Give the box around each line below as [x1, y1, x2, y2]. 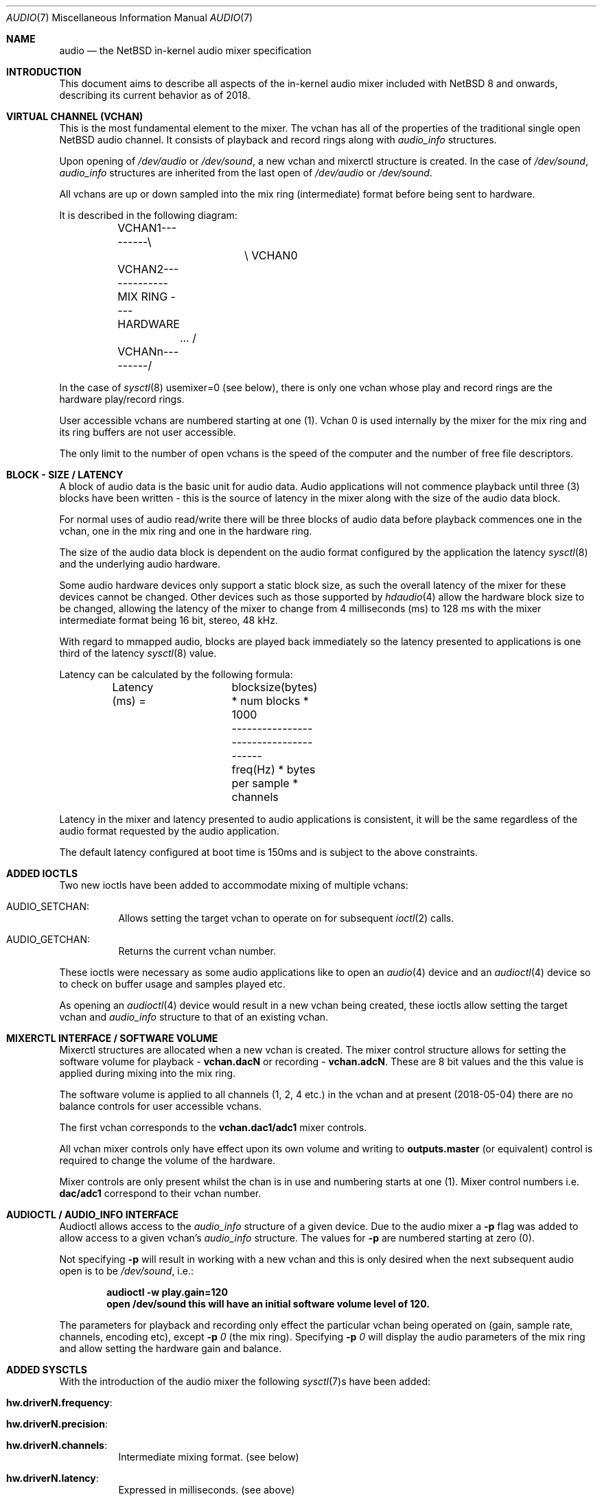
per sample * [231, 776, 299, 790]
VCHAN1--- [117, 221, 177, 235]
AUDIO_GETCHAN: [6, 933, 91, 945]
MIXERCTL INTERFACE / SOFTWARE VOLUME [6, 1032, 218, 1044]
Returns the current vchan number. [118, 945, 276, 957]
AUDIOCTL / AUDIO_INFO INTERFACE [6, 1209, 179, 1220]
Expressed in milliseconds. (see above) [118, 1484, 295, 1496]
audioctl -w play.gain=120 [106, 1286, 228, 1298]
